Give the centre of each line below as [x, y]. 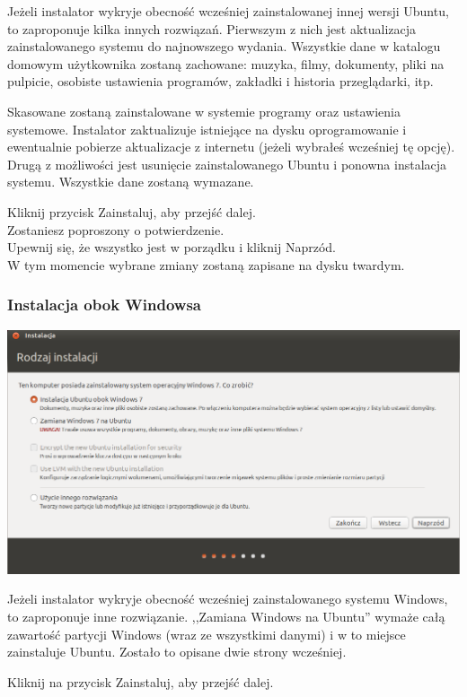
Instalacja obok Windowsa [104, 305]
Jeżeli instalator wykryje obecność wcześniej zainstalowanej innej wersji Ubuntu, [228, 11]
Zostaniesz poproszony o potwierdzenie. [116, 229]
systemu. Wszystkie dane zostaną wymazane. [131, 182]
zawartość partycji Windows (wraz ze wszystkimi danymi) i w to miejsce [207, 634]
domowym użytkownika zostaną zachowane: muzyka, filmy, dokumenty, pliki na [226, 63]
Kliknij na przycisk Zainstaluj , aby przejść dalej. [141, 681]
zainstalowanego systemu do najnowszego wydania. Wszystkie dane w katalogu [224, 46]
